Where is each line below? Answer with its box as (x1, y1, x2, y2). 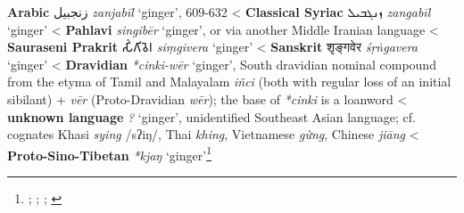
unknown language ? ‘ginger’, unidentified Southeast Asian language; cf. (7, 107, 416, 126)
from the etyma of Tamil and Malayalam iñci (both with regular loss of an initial (7, 72, 452, 91)
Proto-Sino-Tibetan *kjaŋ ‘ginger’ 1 (7, 143, 211, 164)
